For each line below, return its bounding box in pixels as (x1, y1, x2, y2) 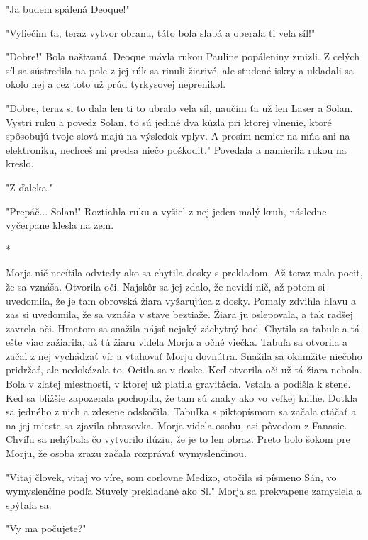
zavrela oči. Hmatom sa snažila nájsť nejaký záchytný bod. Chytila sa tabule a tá (6, 320, 359, 335)
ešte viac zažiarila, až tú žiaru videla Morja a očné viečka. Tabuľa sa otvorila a (6, 334, 348, 349)
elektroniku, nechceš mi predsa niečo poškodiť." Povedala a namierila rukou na (6, 142, 347, 157)
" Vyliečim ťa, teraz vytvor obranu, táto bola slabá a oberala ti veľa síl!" (6, 25, 316, 40)
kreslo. (6, 156, 34, 171)
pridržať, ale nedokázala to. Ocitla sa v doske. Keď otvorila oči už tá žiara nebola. (6, 362, 362, 377)
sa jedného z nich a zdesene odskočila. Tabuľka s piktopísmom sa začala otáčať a (6, 404, 357, 419)
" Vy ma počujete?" (6, 521, 87, 536)
